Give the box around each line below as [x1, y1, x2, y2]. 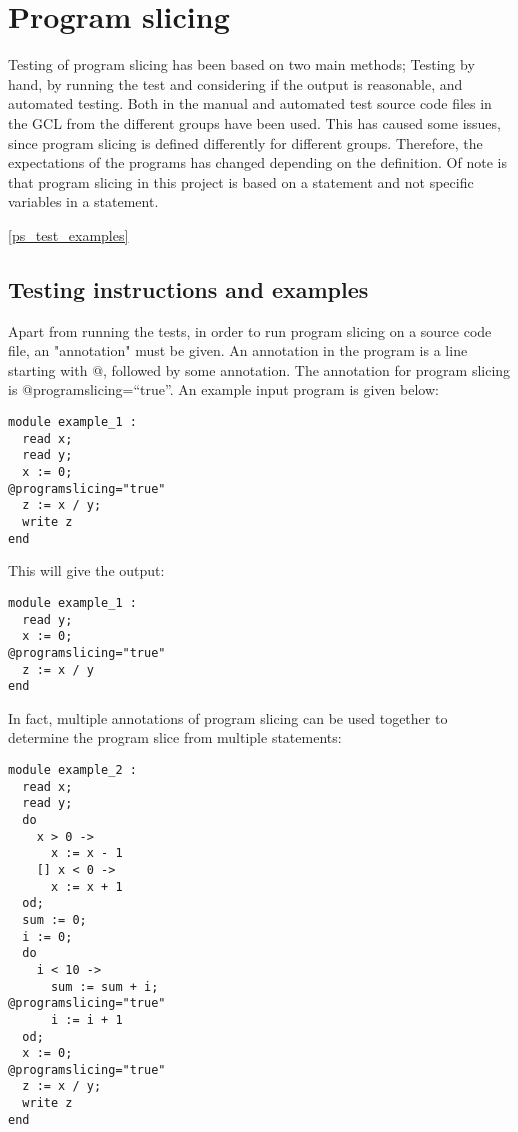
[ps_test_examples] [8, 224, 129, 245]
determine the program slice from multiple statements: [8, 727, 342, 748]
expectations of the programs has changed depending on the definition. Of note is [8, 152, 507, 173]
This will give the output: [8, 560, 165, 581]
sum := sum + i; [50, 979, 159, 994]
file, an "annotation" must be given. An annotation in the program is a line [8, 340, 468, 361]
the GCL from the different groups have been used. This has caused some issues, [8, 112, 501, 133]
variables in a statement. [8, 191, 159, 212]
